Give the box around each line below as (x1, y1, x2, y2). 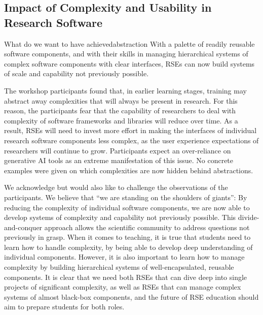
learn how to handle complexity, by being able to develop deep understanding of (4, 241, 253, 252)
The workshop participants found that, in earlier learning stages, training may (4, 85, 247, 96)
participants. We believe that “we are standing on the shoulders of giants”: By (4, 192, 247, 202)
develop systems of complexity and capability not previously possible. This (4, 212, 236, 223)
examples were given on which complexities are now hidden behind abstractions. (4, 165, 253, 175)
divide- (238, 212, 259, 223)
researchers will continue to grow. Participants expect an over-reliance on (4, 145, 231, 155)
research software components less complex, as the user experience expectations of (4, 135, 259, 145)
